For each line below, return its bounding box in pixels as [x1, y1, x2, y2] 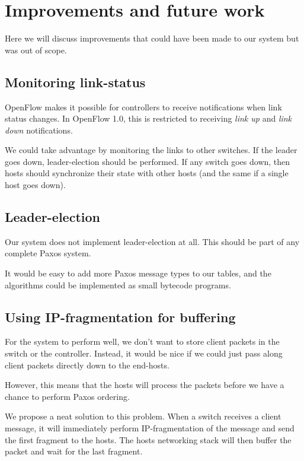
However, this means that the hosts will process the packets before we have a [5, 379, 284, 391]
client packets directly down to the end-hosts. [5, 358, 169, 371]
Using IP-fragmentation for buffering [5, 307, 236, 326]
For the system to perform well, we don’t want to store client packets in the [5, 335, 280, 348]
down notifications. [5, 123, 73, 136]
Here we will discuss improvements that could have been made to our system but [5, 32, 299, 44]
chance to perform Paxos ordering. [5, 390, 130, 402]
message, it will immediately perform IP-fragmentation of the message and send [5, 422, 295, 434]
